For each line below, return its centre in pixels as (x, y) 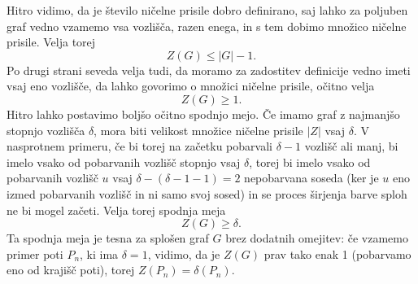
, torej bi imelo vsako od (310, 162)
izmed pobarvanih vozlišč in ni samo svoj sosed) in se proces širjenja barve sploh (207, 193)
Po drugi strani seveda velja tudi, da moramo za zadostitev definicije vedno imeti (209, 70)
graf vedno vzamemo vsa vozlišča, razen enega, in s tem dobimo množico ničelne (207, 26)
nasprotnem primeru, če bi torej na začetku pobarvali (139, 146)
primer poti (35, 253)
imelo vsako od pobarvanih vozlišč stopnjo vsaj (124, 162)
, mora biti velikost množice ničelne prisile (198, 130)
